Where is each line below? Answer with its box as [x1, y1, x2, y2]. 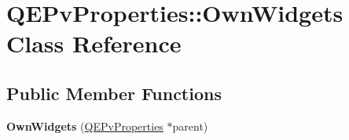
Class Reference [6, 27, 182, 59]
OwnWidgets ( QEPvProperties [6, 117, 163, 134]
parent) [172, 117, 208, 134]
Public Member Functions [6, 81, 222, 105]
